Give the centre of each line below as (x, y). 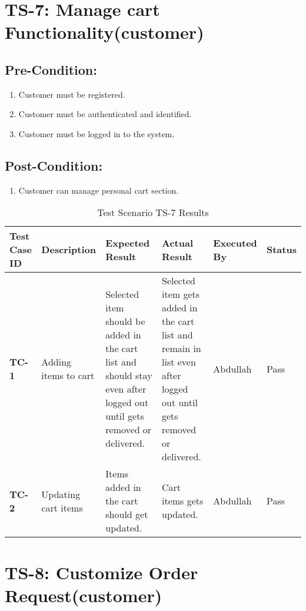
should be (125, 321)
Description (69, 250)
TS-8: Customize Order (102, 572)
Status (281, 250)
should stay (129, 376)
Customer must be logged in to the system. (97, 133)
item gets (181, 294)
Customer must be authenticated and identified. (105, 114)
